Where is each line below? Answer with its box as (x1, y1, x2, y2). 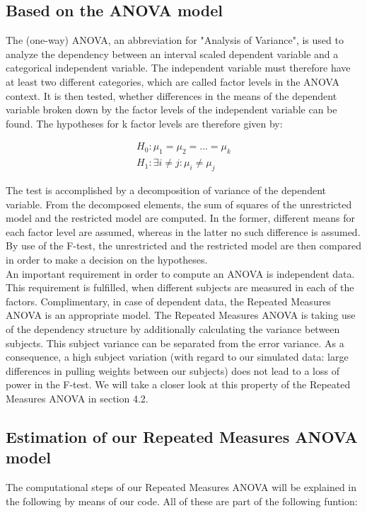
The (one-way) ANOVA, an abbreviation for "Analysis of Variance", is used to (6, 33, 344, 47)
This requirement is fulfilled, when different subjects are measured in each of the (6, 280, 354, 295)
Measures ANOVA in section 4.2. (6, 390, 148, 405)
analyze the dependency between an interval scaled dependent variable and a (6, 46, 339, 61)
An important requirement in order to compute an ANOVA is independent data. (6, 266, 355, 281)
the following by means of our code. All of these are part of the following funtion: (6, 493, 358, 508)
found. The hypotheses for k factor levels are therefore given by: (6, 115, 283, 130)
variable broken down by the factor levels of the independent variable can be (6, 102, 337, 117)
